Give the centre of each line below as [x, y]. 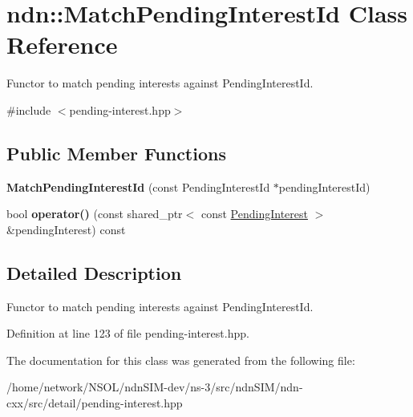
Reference [62, 45]
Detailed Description [94, 272]
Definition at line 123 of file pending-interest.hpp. [128, 333]
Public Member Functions [116, 153]
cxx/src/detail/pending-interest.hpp [95, 403]
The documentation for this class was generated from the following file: [181, 360]
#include [29, 109]
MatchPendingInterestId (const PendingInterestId [138, 186]
